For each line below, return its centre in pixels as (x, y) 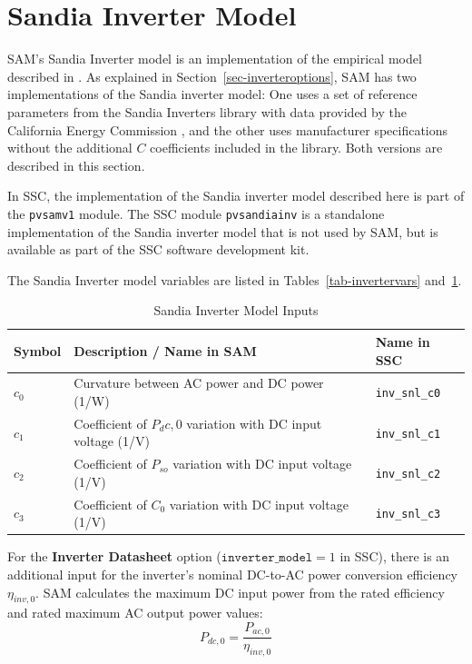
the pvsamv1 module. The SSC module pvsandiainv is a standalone (196, 213)
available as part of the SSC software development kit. (158, 249)
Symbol (38, 350)
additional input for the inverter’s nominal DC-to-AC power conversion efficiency (232, 574)
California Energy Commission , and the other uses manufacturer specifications (228, 129)
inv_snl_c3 (408, 515)
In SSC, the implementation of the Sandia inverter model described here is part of (236, 196)
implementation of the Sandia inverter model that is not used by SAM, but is (223, 231)
